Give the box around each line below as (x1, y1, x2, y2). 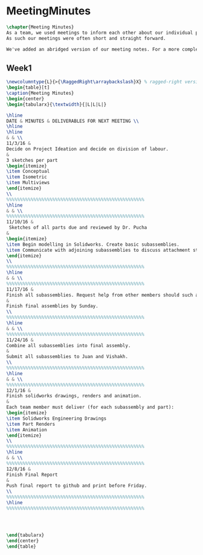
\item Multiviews (6, 180, 50, 186)
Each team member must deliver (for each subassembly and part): (6, 404, 174, 411)
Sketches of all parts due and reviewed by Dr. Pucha (8, 225, 147, 231)
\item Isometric (6, 174, 47, 180)
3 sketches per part (6, 157, 59, 163)
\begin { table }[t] (6, 85, 50, 91)
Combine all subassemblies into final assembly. (6, 342, 131, 348)
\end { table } (6, 543, 36, 550)
